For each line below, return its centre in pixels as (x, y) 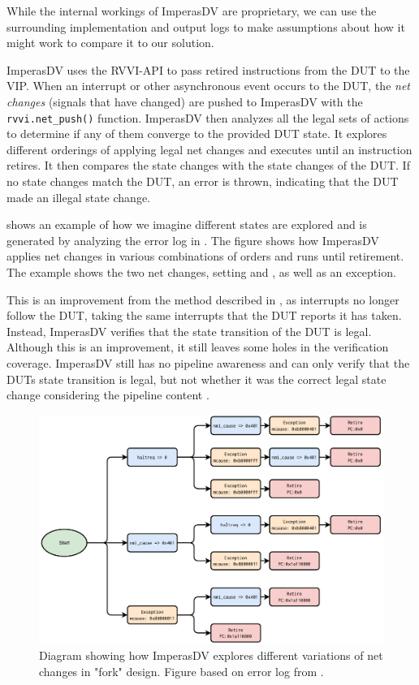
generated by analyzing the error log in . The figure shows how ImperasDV (193, 240)
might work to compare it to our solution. (110, 43)
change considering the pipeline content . (108, 395)
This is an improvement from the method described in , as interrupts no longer (203, 299)
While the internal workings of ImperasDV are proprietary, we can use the (192, 11)
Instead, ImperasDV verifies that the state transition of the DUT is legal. (189, 331)
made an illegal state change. (79, 197)
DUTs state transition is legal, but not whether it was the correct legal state (197, 379)
